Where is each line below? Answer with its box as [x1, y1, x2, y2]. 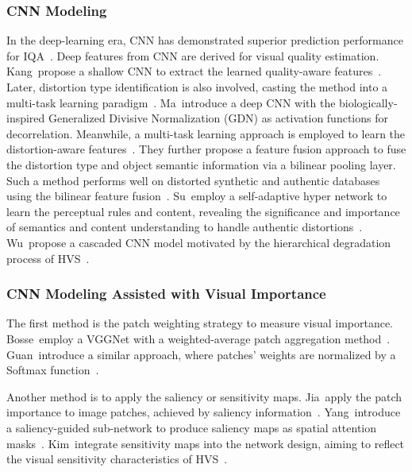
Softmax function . [6, 362, 99, 378]
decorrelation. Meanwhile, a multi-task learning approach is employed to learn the [6, 125, 406, 141]
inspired [6, 110, 45, 126]
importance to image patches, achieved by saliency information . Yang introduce [6, 404, 401, 420]
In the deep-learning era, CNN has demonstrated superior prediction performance [6, 32, 403, 48]
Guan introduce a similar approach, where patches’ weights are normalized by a [6, 346, 396, 362]
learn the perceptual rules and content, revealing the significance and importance [6, 203, 400, 219]
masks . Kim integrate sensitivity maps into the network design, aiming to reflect [6, 435, 405, 451]
